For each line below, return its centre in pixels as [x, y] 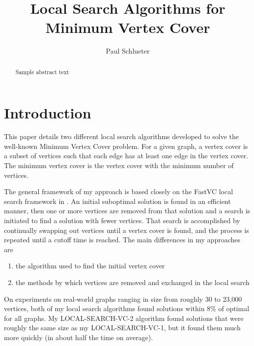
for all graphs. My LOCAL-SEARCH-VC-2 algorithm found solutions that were [124, 318]
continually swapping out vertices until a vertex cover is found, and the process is [127, 230]
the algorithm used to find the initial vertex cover [90, 266]
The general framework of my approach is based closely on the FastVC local [119, 191]
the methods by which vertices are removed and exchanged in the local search [132, 282]
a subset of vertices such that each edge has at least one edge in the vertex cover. [126, 156]
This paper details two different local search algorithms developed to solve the [122, 136]
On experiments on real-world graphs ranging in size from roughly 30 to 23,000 [123, 299]
